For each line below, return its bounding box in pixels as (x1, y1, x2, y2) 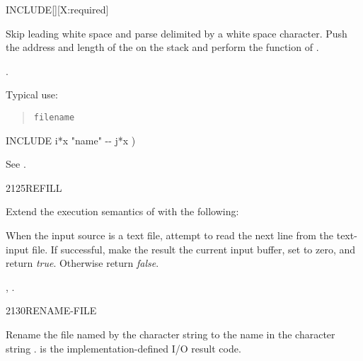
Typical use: (6, 87, 58, 102)
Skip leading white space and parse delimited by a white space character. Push (6, 25, 347, 40)
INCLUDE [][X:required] (6, 2, 109, 16)
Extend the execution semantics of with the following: (6, 204, 239, 219)
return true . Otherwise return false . (6, 256, 159, 270)
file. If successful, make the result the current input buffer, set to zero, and (32, 241, 356, 256)
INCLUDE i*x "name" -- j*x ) (6, 132, 136, 147)
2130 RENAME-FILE (6, 303, 97, 318)
